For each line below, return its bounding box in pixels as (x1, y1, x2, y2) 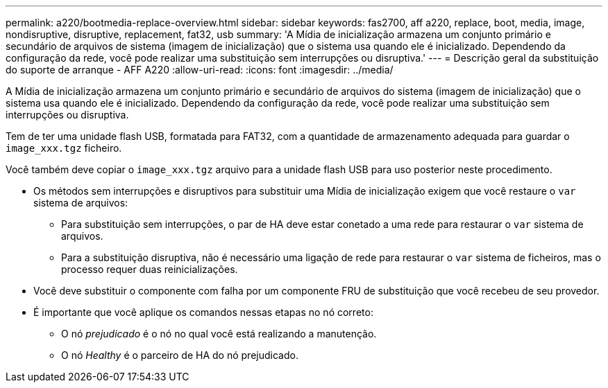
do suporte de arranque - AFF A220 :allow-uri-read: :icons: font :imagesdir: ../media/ (6, 64, 394, 76)
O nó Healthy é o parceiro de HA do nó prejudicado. (61, 349, 298, 361)
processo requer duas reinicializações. (61, 263, 238, 275)
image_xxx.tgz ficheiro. (6, 142, 122, 154)
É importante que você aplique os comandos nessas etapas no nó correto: (33, 306, 373, 318)
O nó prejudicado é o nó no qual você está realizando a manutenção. (61, 328, 377, 339)
